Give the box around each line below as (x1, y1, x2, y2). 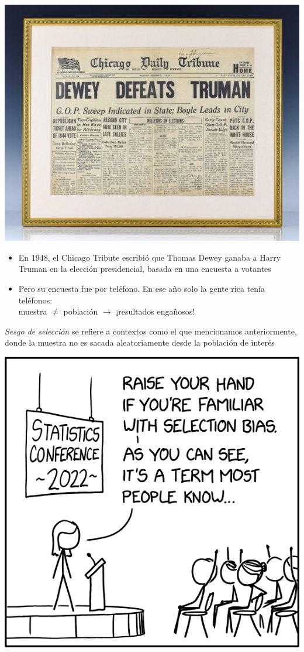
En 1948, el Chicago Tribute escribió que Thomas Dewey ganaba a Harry (18, 251, 281, 263)
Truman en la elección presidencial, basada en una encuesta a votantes (18, 262, 271, 275)
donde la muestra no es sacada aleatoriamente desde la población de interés (5, 336, 275, 349)
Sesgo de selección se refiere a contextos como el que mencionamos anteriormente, (5, 325, 297, 337)
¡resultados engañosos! (116, 305, 195, 318)
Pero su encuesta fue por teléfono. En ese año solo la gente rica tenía (18, 282, 265, 294)
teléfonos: (18, 293, 53, 306)
